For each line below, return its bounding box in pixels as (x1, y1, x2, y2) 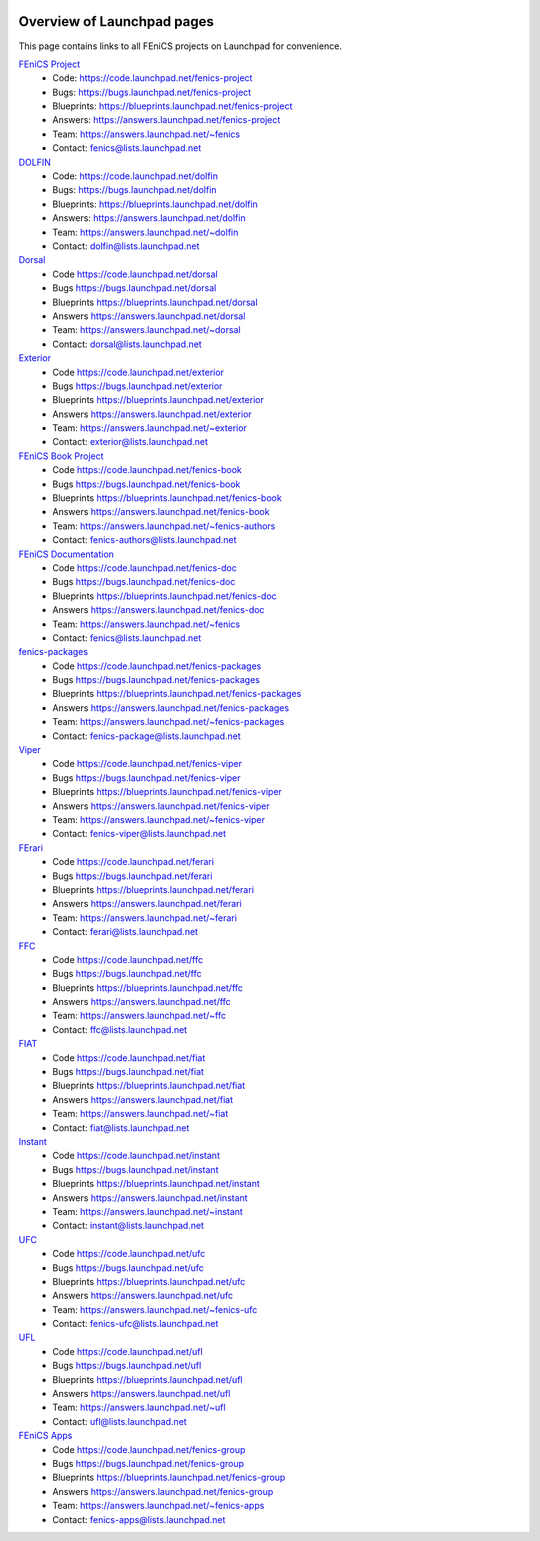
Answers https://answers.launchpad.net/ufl (52, 1388, 231, 1400)
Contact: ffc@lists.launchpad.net (52, 1023, 188, 1035)
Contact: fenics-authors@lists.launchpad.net (52, 534, 237, 546)
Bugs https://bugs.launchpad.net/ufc (52, 1261, 205, 1274)
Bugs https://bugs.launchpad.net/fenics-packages (52, 674, 260, 686)
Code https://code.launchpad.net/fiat (52, 1051, 206, 1064)
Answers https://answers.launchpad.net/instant (52, 1191, 249, 1204)
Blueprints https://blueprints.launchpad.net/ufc (52, 1275, 246, 1287)
